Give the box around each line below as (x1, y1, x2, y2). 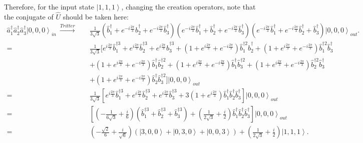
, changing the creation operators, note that (121, 1, 256, 11)
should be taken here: (63, 11, 129, 21)
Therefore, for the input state (4, 1, 94, 11)
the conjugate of (4, 11, 54, 21)
